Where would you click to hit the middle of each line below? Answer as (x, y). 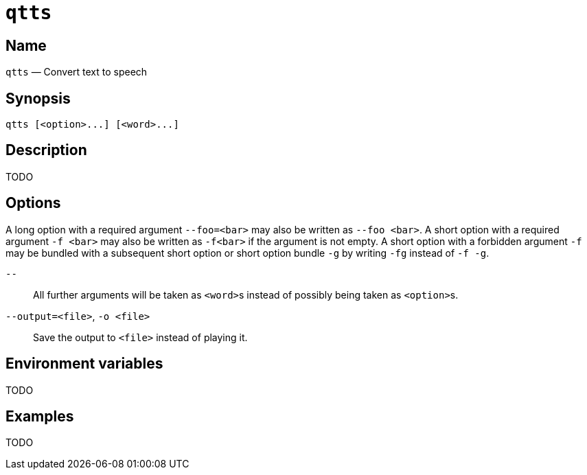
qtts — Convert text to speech (77, 72)
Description (46, 150)
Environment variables (84, 364)
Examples (40, 416)
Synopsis (38, 98)
